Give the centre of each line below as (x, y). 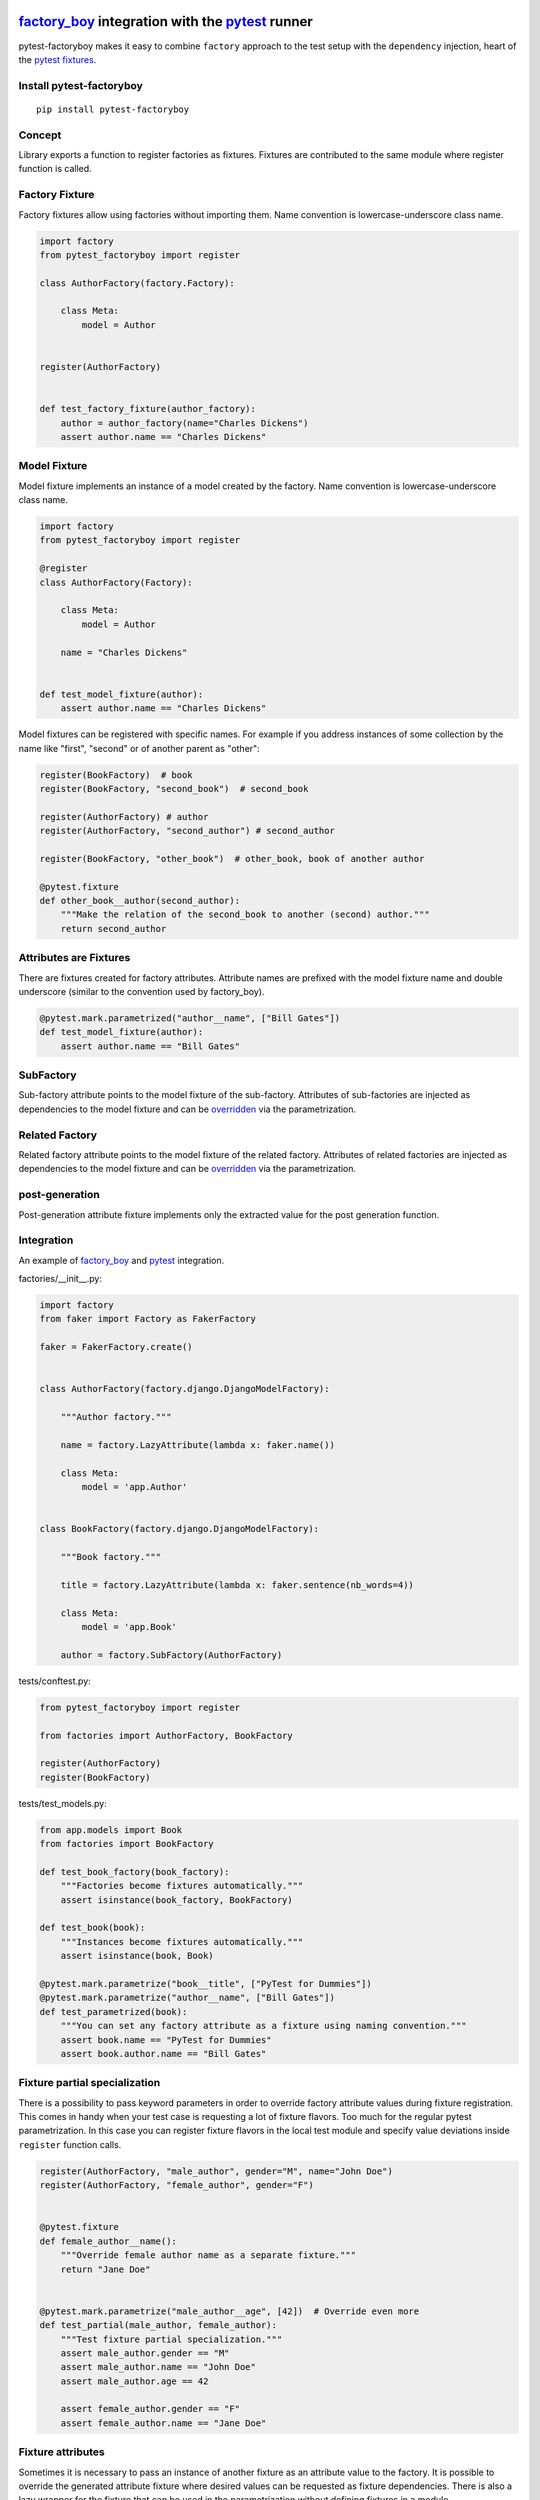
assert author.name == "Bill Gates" (150, 1046)
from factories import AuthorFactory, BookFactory (166, 1735)
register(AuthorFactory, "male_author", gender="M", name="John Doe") (216, 2171)
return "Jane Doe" (105, 2269)
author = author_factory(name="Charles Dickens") (184, 423)
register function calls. (70, 2144)
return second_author (113, 928)
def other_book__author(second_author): (139, 901)
